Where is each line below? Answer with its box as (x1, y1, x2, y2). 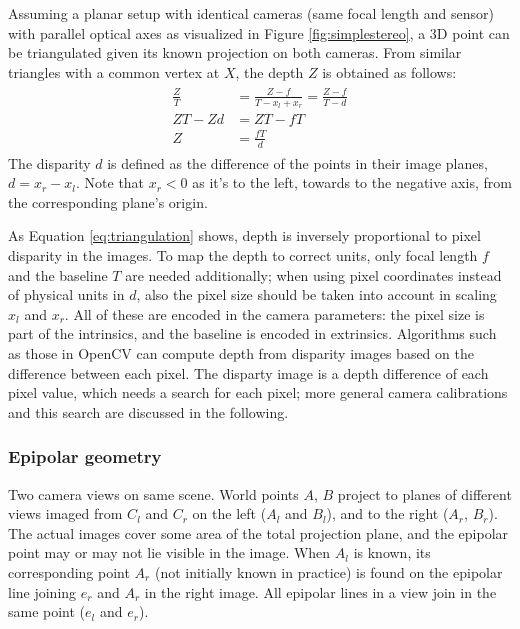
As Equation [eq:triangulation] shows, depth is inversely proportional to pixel (8, 225, 481, 246)
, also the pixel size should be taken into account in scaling (136, 284, 497, 305)
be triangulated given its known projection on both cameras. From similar (8, 42, 462, 63)
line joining (8, 581, 77, 602)
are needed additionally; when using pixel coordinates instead (125, 264, 502, 285)
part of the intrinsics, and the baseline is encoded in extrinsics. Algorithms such (8, 323, 497, 344)
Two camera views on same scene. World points (8, 483, 299, 504)
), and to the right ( (326, 503, 449, 524)
